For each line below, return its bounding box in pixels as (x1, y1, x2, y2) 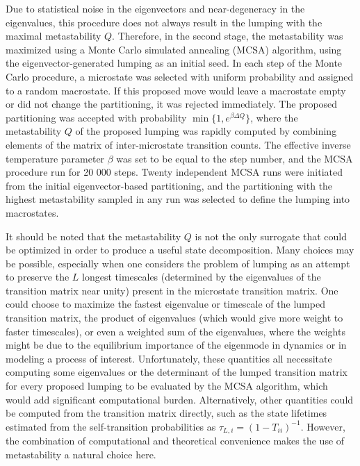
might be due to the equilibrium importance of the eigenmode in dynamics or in (6, 338, 347, 352)
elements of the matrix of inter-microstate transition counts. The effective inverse (6, 137, 351, 151)
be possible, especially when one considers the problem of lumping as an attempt (6, 256, 350, 270)
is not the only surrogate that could (195, 228, 347, 243)
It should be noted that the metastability (6, 228, 181, 243)
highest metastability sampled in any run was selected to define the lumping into (6, 192, 350, 206)
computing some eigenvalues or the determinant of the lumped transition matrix (6, 365, 347, 379)
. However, (300, 419, 345, 433)
